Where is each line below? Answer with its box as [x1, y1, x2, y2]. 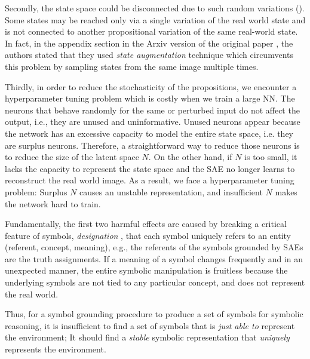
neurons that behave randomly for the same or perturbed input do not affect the [5, 103, 300, 116]
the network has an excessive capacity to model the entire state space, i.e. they [5, 127, 293, 139]
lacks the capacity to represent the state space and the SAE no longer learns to [5, 162, 295, 174]
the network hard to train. [5, 197, 101, 210]
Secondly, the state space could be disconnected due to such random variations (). [5, 2, 305, 14]
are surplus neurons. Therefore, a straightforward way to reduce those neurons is [5, 139, 300, 151]
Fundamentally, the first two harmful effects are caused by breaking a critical [5, 217, 287, 230]
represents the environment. [5, 343, 106, 355]
